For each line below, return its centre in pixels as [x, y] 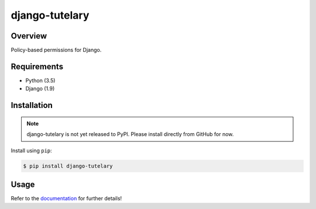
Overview [29, 36]
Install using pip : [31, 150]
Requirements [37, 66]
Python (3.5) [40, 80]
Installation [32, 105]
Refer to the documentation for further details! [66, 198]
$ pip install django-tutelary [68, 166]
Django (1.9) [40, 89]
